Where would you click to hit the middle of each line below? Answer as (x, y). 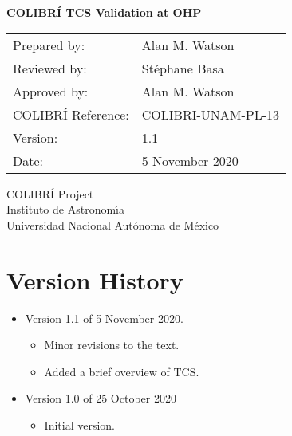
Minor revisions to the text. (112, 345)
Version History (95, 279)
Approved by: (51, 91)
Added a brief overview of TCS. (122, 371)
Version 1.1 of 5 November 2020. (104, 318)
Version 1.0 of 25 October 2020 (101, 398)
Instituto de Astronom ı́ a (65, 209)
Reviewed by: (50, 68)
